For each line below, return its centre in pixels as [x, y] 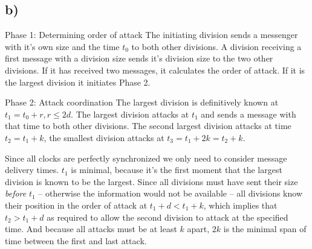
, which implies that [240, 205]
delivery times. [32, 170]
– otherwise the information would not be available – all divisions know [171, 193]
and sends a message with [249, 114]
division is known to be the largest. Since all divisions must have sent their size [151, 181]
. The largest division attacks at [130, 114]
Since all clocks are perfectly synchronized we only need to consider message [146, 158]
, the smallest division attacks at [104, 137]
